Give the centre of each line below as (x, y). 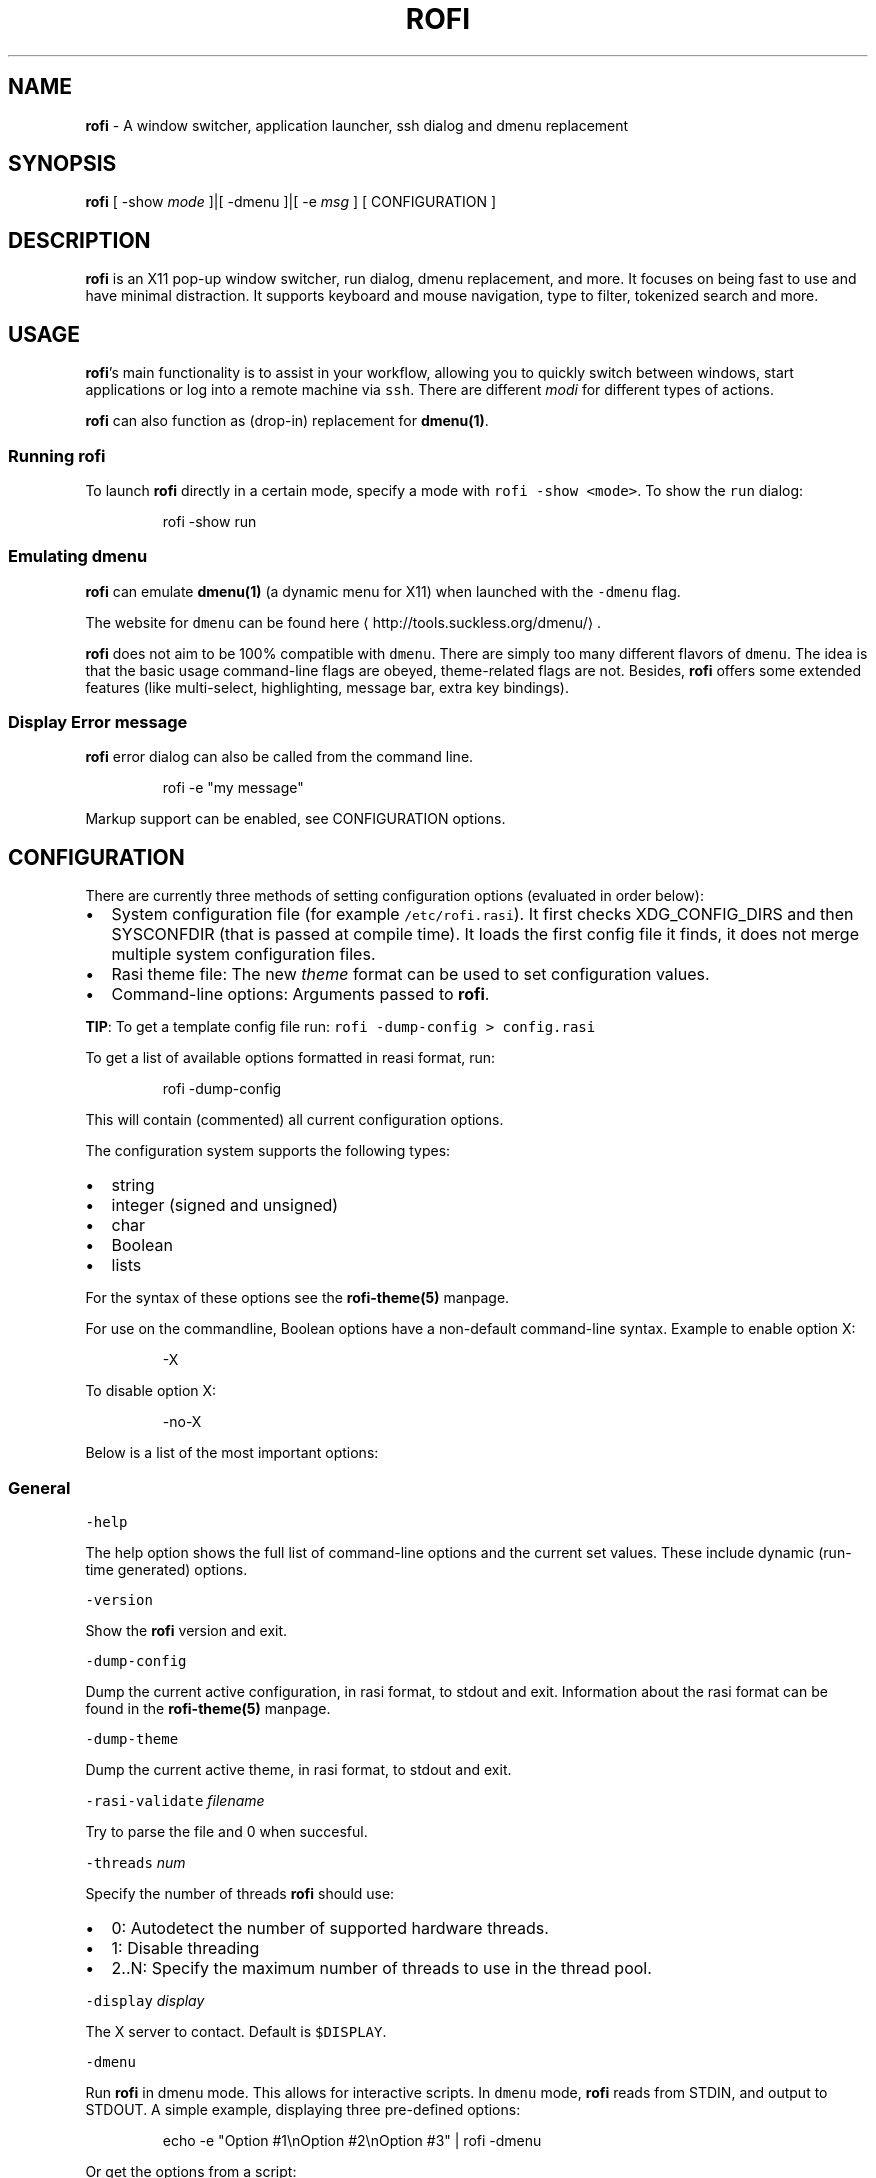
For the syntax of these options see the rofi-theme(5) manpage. (297, 1298)
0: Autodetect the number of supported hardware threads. (330, 1927)
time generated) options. (166, 1569)
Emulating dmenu (78, 556)
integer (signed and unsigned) (225, 1205)
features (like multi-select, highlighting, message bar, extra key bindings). (327, 687)
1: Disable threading (185, 1947)
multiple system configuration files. (243, 954)
